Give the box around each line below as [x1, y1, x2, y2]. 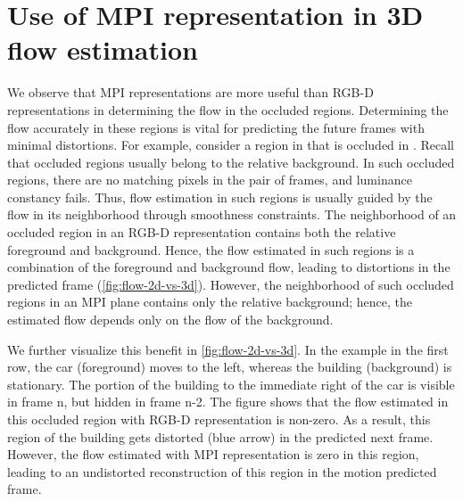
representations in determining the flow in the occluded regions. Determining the [7, 100, 449, 119]
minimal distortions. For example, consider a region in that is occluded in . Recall [7, 136, 454, 154]
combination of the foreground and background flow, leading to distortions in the [7, 258, 451, 276]
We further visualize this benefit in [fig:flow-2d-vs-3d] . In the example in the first [7, 340, 449, 358]
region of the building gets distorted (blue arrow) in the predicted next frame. [7, 427, 434, 446]
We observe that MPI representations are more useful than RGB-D [7, 83, 374, 102]
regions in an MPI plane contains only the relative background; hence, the [7, 292, 412, 311]
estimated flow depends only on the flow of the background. [7, 310, 334, 329]
